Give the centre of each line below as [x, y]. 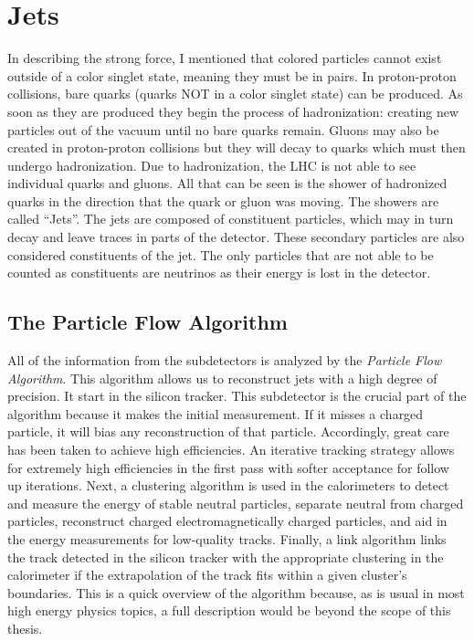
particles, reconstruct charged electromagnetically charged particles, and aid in [227, 521]
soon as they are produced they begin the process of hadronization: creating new [233, 111]
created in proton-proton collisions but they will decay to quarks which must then [237, 147]
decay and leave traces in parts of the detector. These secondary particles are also [236, 237]
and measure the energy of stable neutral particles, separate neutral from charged [236, 503]
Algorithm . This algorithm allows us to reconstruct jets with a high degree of [222, 378]
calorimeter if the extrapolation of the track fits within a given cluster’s [207, 575]
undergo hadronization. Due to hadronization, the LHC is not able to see [212, 165]
